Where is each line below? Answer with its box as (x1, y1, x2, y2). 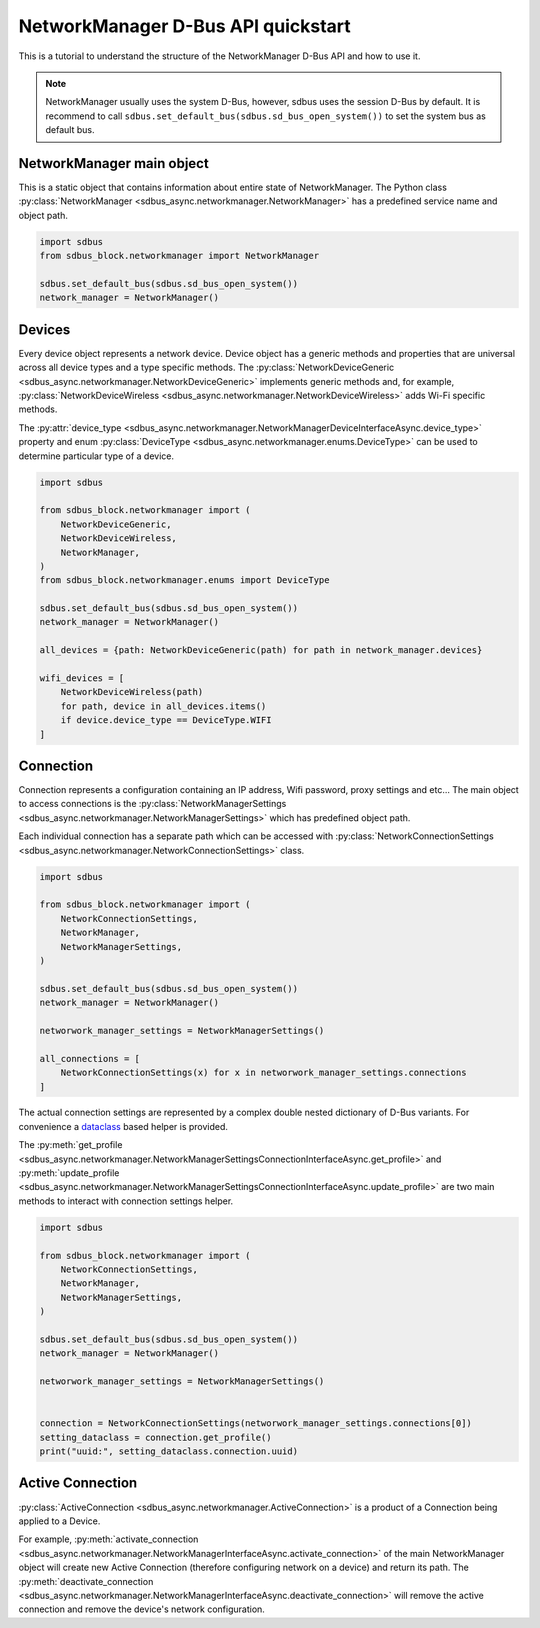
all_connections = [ (39, 1053, 140, 1064)
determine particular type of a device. (18, 450, 175, 462)
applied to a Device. (18, 1515, 101, 1527)
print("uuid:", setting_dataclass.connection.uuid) (39, 1446, 299, 1457)
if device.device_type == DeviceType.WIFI (60, 715, 272, 726)
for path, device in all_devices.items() (60, 700, 267, 712)
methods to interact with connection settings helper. (18, 1195, 234, 1207)
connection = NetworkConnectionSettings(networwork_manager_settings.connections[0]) (39, 1418, 472, 1429)
